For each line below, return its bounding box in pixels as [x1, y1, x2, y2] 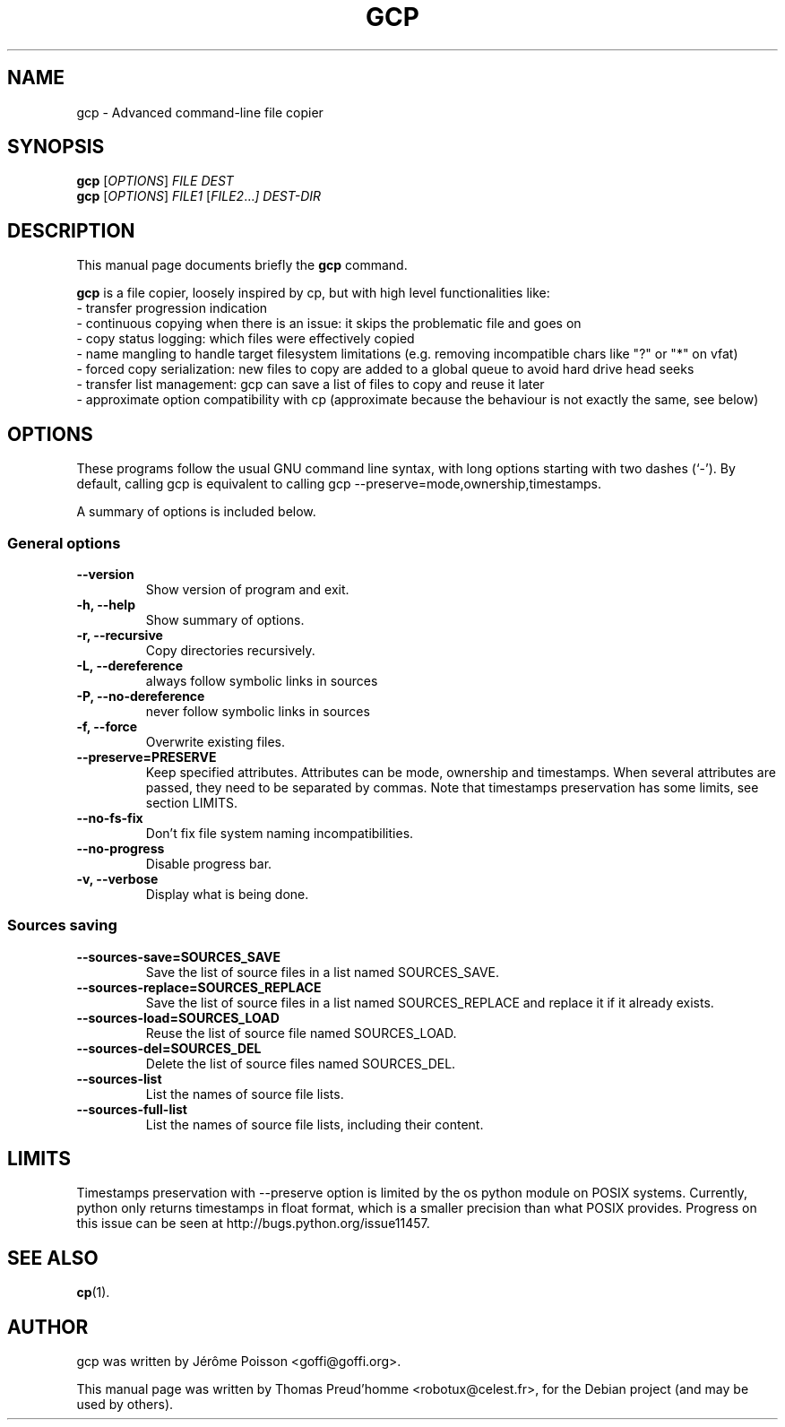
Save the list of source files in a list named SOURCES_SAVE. [145, 964, 500, 980]
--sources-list [76, 1070, 162, 1086]
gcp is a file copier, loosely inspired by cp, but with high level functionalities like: [76, 285, 550, 301]
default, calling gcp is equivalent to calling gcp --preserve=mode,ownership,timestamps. [76, 476, 602, 492]
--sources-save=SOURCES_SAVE [76, 948, 281, 964]
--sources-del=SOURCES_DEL [76, 1040, 262, 1056]
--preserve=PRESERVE [76, 748, 217, 765]
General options [7, 533, 121, 552]
